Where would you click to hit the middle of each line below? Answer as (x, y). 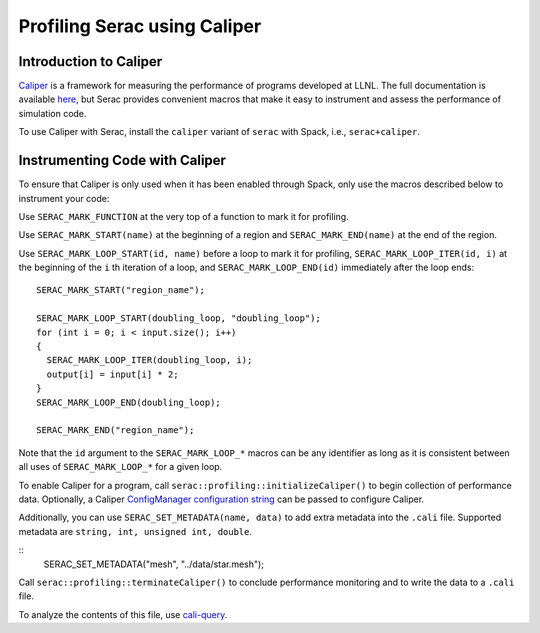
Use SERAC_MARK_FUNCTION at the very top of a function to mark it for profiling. (183, 216)
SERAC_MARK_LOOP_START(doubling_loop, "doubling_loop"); (179, 318)
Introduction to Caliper (90, 61)
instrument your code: (64, 198)
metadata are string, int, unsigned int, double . (135, 531)
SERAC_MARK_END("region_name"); (115, 430)
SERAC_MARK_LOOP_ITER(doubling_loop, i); (149, 360)
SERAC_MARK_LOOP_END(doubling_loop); (129, 402)
